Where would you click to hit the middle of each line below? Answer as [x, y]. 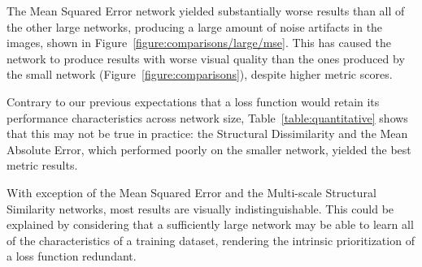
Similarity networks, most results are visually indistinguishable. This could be [200, 208]
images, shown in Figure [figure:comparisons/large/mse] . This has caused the [199, 43]
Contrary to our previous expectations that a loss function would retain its [193, 101]
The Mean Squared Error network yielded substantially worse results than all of [206, 11]
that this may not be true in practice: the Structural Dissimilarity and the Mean [207, 133]
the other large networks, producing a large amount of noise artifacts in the [195, 26]
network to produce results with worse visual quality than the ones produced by [206, 58]
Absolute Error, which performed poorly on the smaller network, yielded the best [209, 149]
